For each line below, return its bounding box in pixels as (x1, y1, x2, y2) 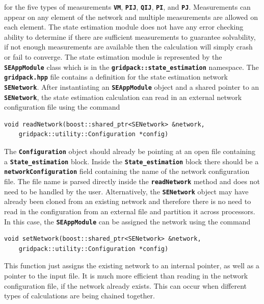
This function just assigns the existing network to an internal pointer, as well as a (4, 260, 259, 271)
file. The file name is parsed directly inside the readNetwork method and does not (4, 176, 260, 186)
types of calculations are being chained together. (4, 290, 155, 301)
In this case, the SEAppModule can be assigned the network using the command (4, 216, 251, 226)
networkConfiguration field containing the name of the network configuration (4, 166, 250, 176)
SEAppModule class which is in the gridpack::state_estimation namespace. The (4, 61, 259, 72)
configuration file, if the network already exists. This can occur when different (4, 280, 247, 291)
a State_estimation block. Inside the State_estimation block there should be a (4, 156, 259, 166)
